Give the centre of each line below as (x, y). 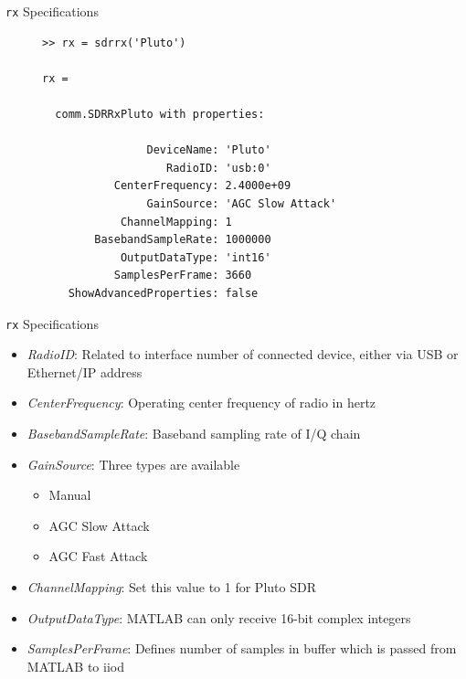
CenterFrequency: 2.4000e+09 (202, 186)
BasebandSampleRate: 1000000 (183, 240)
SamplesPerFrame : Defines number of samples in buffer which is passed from (242, 648)
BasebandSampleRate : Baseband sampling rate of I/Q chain (194, 433)
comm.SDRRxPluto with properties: (160, 115)
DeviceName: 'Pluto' (209, 150)
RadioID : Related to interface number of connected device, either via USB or (243, 354)
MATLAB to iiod (75, 666)
